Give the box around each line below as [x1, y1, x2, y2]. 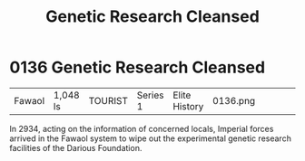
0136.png [212, 94, 256, 107]
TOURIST [88, 94, 129, 107]
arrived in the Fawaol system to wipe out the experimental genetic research [9, 133, 292, 144]
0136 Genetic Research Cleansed [9, 57, 266, 78]
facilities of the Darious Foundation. [9, 142, 143, 153]
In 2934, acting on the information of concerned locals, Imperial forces [9, 123, 274, 134]
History [172, 99, 204, 112]
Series [136, 89, 164, 101]
